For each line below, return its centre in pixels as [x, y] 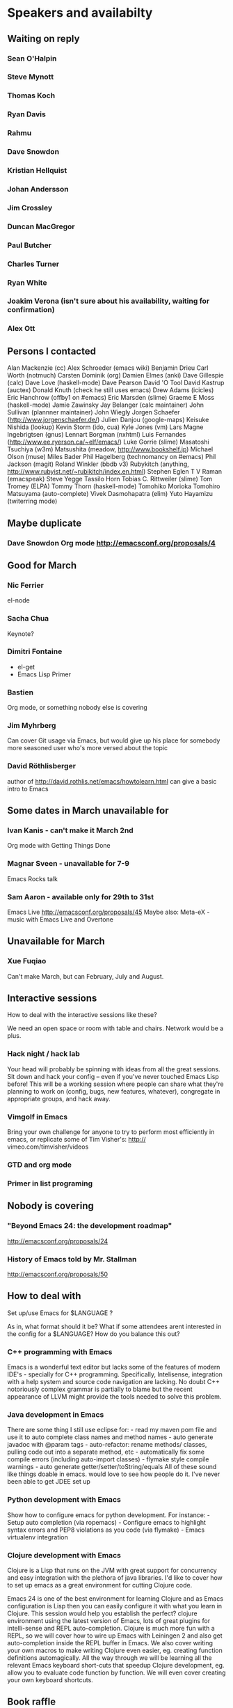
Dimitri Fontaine [35, 651]
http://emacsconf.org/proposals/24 [58, 1241]
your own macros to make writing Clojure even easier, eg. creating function [115, 1650]
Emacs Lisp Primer [44, 674]
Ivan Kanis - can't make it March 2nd [70, 830]
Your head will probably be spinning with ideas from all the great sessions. [114, 1069]
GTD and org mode [39, 1165]
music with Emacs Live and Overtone [60, 919]
